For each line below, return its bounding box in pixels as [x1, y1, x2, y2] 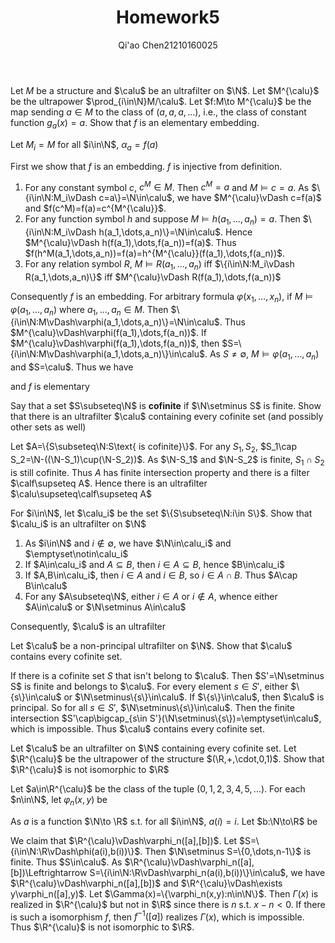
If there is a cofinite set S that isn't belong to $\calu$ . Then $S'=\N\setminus [10, 669, 325, 681]
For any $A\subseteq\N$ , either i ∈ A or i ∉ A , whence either [24, 590, 278, 602]
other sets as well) [10, 421, 87, 433]
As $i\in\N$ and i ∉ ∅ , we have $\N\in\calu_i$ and [24, 537, 232, 549]
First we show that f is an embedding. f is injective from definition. [10, 160, 283, 172]
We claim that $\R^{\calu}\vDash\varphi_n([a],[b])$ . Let [10, 834, 238, 846]
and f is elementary [10, 381, 90, 393]
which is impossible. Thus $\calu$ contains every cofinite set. [10, 722, 265, 735]
